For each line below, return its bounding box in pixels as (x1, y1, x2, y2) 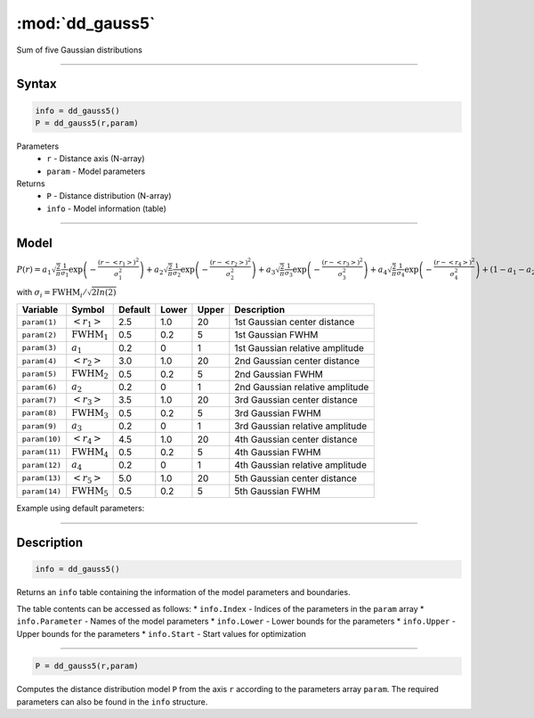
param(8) (21, 408, 58, 418)
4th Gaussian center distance (234, 433, 358, 445)
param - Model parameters (46, 166, 146, 176)
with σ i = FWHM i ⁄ (16, 286, 86, 299)
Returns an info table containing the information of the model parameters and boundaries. (16, 587, 351, 598)
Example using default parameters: (16, 503, 145, 514)
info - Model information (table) (46, 203, 166, 214)
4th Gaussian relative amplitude (234, 459, 367, 471)
